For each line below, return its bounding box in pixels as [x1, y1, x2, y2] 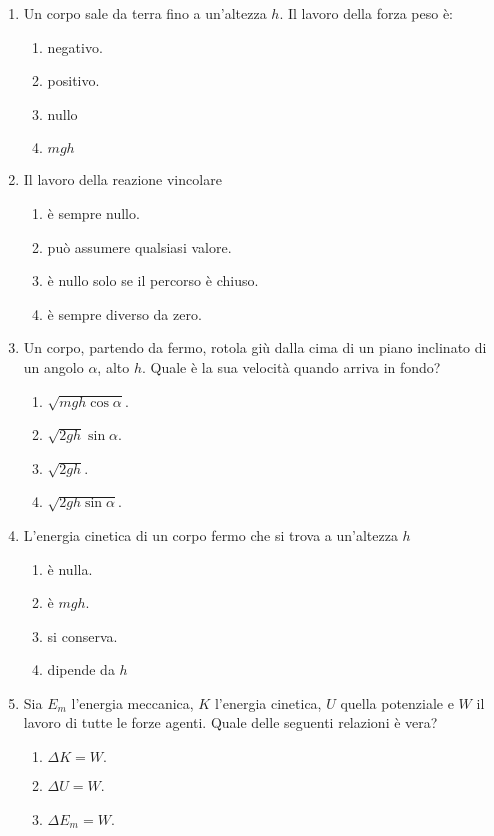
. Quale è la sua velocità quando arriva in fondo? [141, 356, 441, 377]
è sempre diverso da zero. [47, 303, 202, 324]
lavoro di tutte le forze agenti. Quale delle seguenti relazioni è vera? [23, 712, 438, 733]
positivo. [47, 70, 100, 91]
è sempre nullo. [47, 202, 140, 223]
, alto [97, 356, 130, 377]
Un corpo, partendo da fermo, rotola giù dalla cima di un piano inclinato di [23, 337, 487, 358]
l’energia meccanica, [71, 692, 194, 713]
